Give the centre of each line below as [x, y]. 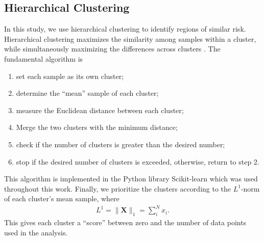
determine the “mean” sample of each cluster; [87, 93]
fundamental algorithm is [44, 58]
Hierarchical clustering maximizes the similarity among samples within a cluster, [130, 38]
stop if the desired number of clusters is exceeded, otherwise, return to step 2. [138, 161]
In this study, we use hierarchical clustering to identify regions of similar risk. [125, 29]
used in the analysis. [36, 232]
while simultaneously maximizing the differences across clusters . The [112, 49]
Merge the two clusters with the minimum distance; [97, 127]
